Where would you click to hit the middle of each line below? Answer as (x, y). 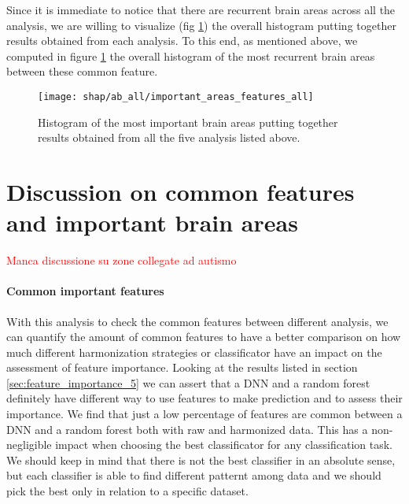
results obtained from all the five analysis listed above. (169, 137)
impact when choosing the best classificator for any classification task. (224, 445)
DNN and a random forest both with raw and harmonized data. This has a (187, 429)
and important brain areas (152, 222)
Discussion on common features (181, 191)
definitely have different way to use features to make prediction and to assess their (204, 398)
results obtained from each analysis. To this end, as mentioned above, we (182, 41)
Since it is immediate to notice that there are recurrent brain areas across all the (201, 9)
